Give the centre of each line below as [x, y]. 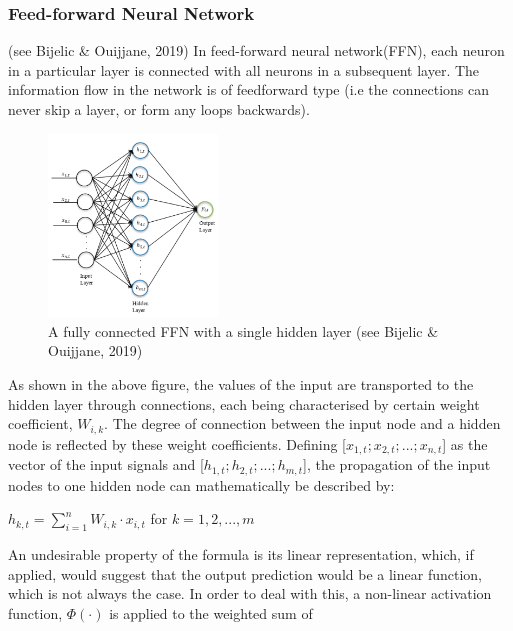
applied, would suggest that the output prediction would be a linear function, [245, 573]
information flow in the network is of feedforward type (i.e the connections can [248, 89]
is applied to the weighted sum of [211, 612]
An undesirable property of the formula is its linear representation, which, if [241, 553]
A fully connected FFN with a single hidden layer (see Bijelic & [243, 330]
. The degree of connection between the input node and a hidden [302, 423]
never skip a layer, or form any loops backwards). [159, 109]
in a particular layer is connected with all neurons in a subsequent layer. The [244, 69]
